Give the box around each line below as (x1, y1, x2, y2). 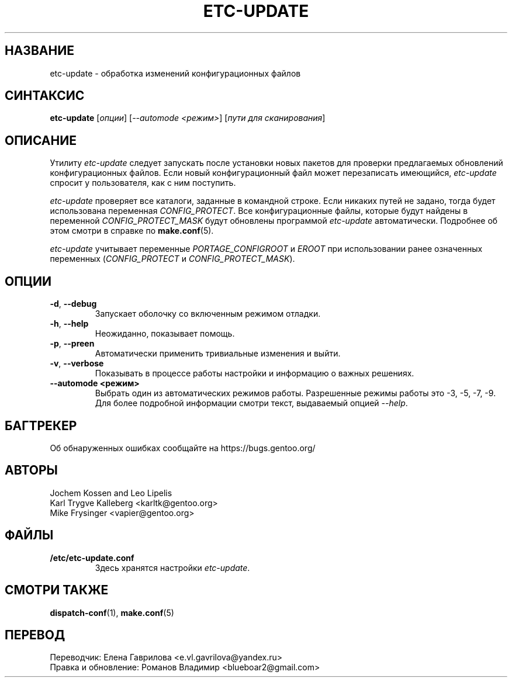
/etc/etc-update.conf (50, 552, 134, 563)
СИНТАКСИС (5, 88, 85, 103)
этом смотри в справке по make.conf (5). (50, 226, 214, 236)
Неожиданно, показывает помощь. (95, 328, 235, 339)
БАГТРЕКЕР (5, 418, 77, 433)
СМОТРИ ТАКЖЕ (5, 583, 109, 598)
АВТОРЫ (5, 463, 58, 478)
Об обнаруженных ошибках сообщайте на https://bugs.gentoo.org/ (50, 442, 316, 453)
